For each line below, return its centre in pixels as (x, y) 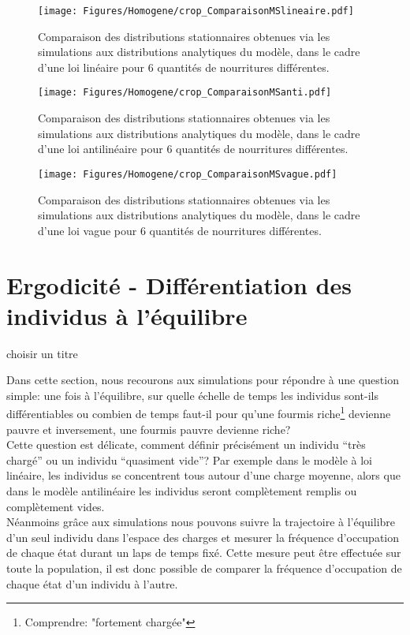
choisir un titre (42, 353)
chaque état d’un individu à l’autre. (92, 583)
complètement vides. (56, 506)
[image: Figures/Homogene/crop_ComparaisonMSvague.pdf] (188, 174)
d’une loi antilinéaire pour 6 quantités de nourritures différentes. (193, 149)
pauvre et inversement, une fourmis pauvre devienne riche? (149, 429)
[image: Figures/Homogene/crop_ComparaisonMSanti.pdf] (185, 93)
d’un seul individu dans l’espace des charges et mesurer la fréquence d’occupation (203, 537)
